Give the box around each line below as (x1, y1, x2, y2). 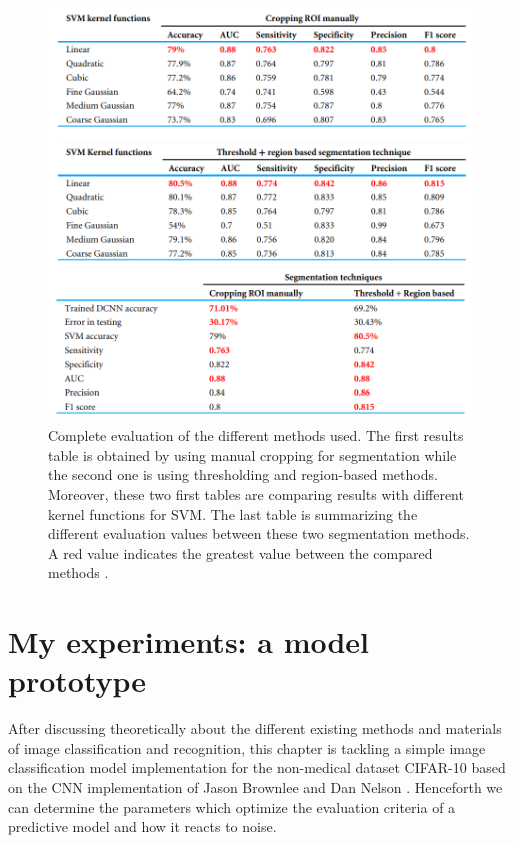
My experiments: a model (8, 621, 370, 662)
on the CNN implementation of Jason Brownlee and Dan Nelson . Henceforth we (8, 777, 503, 798)
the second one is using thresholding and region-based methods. (48, 464, 438, 485)
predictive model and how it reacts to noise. (8, 816, 277, 837)
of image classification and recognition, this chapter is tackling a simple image (8, 737, 486, 758)
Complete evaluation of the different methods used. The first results (48, 425, 464, 446)
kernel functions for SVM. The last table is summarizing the (48, 503, 418, 524)
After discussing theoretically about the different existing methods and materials (8, 718, 502, 739)
